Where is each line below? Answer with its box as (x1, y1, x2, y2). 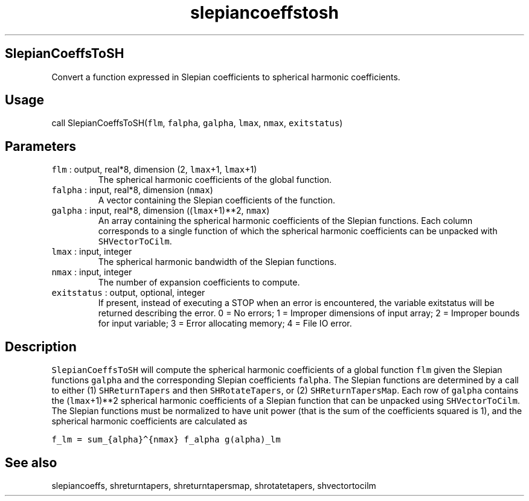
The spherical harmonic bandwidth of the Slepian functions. (98, 257, 337, 267)
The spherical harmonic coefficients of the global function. (98, 174, 332, 185)
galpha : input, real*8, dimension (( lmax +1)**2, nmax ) (51, 205, 270, 216)
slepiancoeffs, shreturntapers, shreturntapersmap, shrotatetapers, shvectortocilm (51, 480, 376, 491)
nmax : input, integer (51, 267, 132, 278)
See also (5, 455, 57, 470)
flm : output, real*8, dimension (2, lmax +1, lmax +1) (51, 164, 257, 175)
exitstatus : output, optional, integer (51, 287, 205, 298)
